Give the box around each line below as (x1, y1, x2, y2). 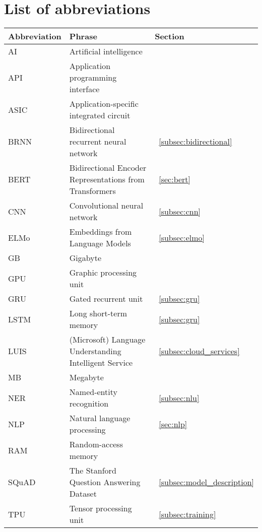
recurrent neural (69, 136, 126, 148)
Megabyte (69, 371, 104, 383)
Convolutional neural (69, 199, 144, 212)
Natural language (69, 412, 130, 424)
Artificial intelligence (69, 45, 143, 57)
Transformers (69, 185, 116, 197)
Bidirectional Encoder (69, 162, 147, 174)
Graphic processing (69, 267, 137, 279)
